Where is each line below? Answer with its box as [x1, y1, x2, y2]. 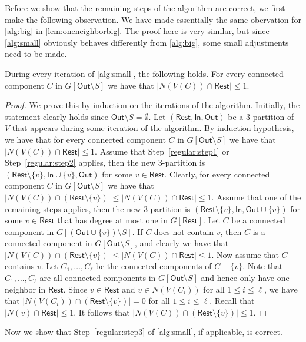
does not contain [154, 225, 214, 237]
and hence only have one [201, 271, 290, 284]
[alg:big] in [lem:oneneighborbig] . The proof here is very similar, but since [5, 25, 270, 37]
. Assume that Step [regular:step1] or [95, 145, 229, 157]
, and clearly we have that [135, 237, 229, 249]
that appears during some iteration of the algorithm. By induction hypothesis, [12, 122, 294, 134]
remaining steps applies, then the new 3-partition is [5, 202, 191, 214]
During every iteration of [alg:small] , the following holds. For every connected [5, 67, 284, 79]
